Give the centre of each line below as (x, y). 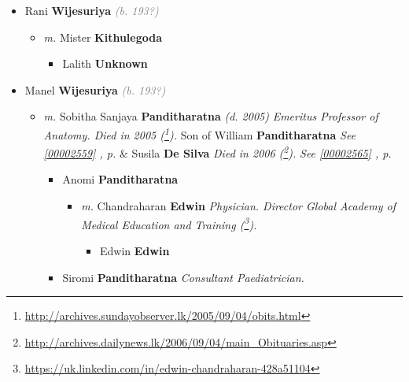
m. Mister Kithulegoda (103, 37)
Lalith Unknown (105, 63)
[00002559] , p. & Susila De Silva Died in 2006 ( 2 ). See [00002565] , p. (217, 152)
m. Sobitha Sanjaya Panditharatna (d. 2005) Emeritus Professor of (211, 116)
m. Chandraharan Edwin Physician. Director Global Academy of (238, 206)
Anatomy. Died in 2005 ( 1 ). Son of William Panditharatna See (200, 133)
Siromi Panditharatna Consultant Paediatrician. (183, 277)
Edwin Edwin (134, 250)
